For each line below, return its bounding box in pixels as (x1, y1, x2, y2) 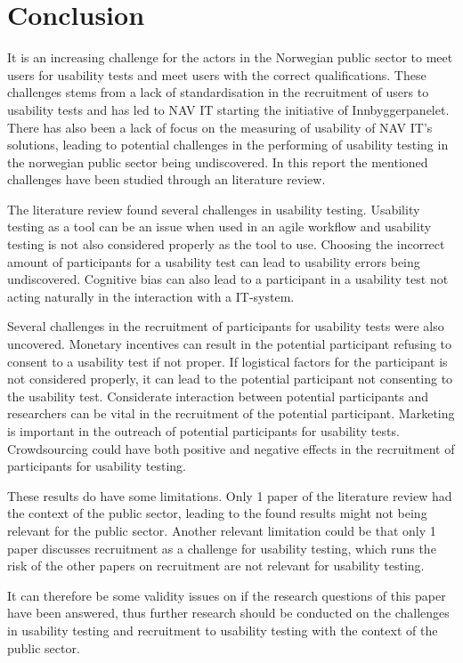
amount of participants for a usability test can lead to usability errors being (7, 252, 420, 271)
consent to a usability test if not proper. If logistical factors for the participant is (7, 352, 448, 370)
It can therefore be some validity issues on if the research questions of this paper (7, 586, 446, 604)
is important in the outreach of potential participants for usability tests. (7, 422, 400, 440)
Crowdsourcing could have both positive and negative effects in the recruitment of (7, 439, 455, 457)
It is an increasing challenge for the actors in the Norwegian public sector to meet (7, 48, 453, 67)
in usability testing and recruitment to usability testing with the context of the (7, 620, 438, 639)
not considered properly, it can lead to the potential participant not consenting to (7, 369, 453, 388)
